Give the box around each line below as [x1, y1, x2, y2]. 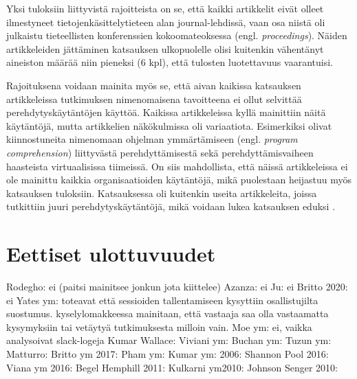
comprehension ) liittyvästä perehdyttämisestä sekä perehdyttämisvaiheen [6, 145, 314, 159]
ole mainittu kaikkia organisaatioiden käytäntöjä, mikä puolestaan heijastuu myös [6, 172, 352, 187]
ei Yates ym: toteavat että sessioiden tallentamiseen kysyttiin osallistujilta [6, 292, 318, 307]
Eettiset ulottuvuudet [6, 240, 216, 268]
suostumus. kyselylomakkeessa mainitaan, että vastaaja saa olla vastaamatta [6, 306, 329, 321]
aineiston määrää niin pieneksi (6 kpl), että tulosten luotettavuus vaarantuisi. [6, 55, 333, 69]
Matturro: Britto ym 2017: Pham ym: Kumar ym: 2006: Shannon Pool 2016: [6, 347, 329, 360]
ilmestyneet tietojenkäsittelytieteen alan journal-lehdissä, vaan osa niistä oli [6, 14, 325, 29]
